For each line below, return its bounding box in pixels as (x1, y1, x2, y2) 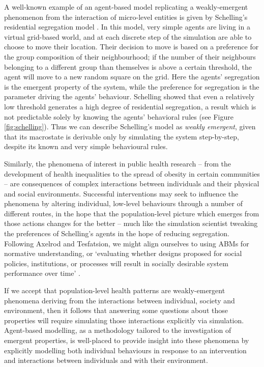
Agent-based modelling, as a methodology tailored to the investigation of (4, 325, 231, 335)
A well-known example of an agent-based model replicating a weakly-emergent (4, 2, 248, 12)
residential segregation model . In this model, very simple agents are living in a (4, 21, 250, 32)
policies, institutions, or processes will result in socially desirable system (4, 258, 228, 268)
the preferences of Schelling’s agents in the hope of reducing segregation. (4, 228, 230, 239)
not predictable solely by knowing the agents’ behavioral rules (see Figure (4, 111, 233, 122)
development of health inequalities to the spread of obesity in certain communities (4, 168, 260, 179)
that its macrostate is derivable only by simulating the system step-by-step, (4, 131, 239, 142)
